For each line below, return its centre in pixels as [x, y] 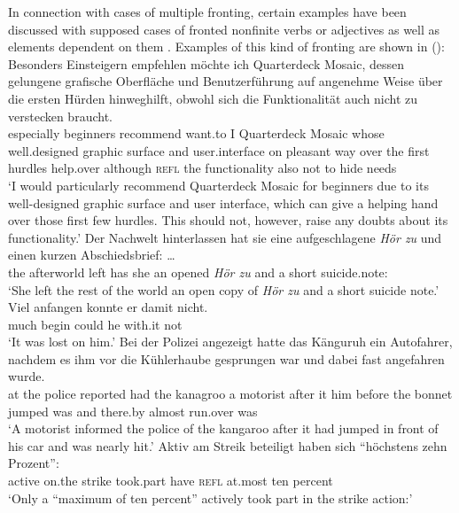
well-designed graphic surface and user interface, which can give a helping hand [223, 202]
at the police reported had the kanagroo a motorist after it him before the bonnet [230, 394]
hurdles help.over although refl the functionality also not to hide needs [202, 168]
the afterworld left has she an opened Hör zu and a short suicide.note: [198, 272]
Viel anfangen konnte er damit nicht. [108, 307]
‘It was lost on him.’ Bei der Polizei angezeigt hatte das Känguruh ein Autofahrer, [230, 342]
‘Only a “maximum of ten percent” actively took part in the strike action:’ [210, 497]
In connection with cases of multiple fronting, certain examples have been [207, 12]
